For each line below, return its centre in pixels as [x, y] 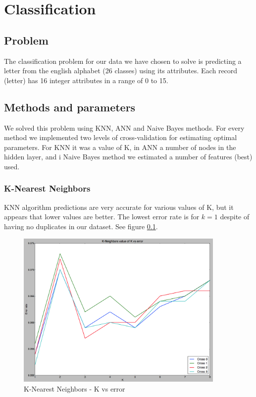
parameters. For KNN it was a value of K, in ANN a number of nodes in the [120, 147]
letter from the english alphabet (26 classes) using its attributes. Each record [121, 71]
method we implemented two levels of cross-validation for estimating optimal [121, 137]
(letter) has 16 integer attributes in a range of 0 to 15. [86, 80]
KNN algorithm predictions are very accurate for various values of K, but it [119, 207]
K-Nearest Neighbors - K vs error [75, 388]
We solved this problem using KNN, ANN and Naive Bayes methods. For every [124, 127]
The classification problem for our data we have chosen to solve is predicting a [123, 61]
